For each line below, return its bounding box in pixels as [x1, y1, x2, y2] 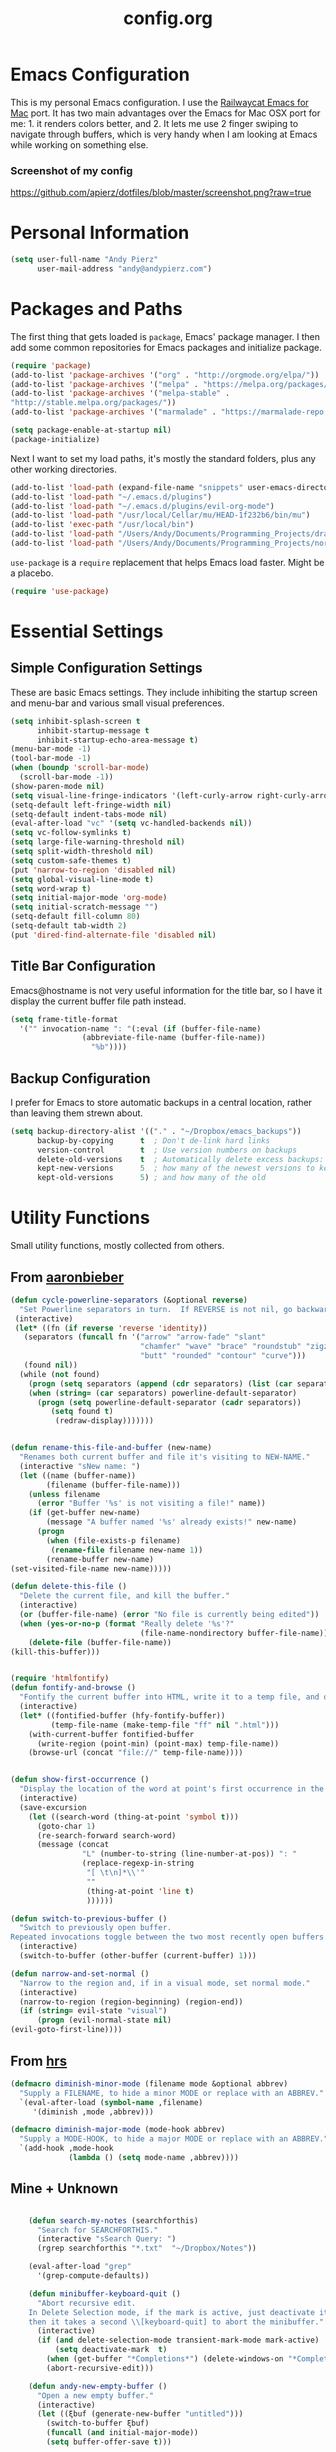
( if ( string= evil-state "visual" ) [19, 2006, 168, 2016]
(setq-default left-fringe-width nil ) [10, 800, 172, 810]
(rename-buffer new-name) [46, 1554, 155, 1564]
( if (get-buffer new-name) [28, 1508, 141, 1518]
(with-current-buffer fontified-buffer [28, 1729, 195, 1739]
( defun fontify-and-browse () [10, 1683, 137, 1693]
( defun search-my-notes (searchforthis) [28, 2215, 199, 2226]
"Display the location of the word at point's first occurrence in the [19, 1784, 325, 1794]
